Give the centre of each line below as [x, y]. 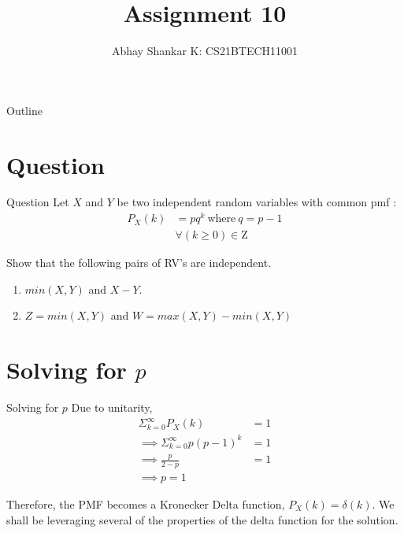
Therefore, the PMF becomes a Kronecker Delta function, [146, 503]
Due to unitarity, [112, 407]
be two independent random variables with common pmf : [257, 202]
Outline [24, 110]
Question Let [38, 202]
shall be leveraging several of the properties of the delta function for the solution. [202, 519]
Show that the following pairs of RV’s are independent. [139, 263]
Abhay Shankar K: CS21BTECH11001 [205, 51]
